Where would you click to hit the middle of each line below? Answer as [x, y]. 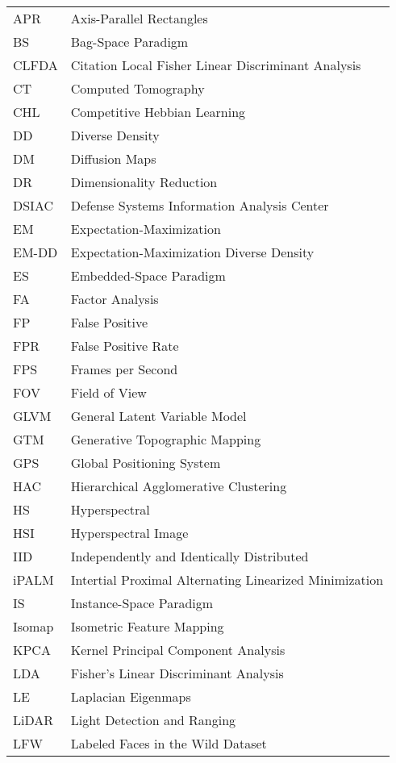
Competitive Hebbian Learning [158, 112]
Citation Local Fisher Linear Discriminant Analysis [216, 65]
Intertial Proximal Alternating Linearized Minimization [227, 580]
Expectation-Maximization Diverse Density [192, 252]
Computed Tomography [138, 88]
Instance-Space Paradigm [142, 603]
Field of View [108, 392]
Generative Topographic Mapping [166, 439]
